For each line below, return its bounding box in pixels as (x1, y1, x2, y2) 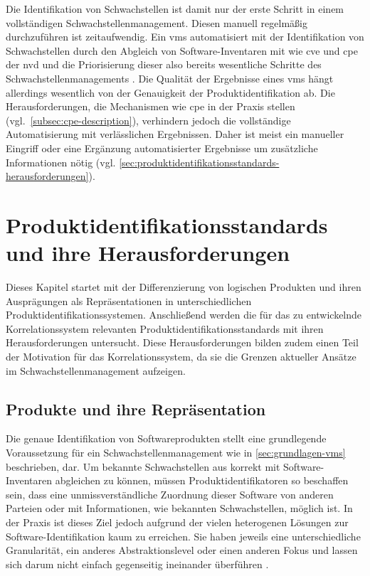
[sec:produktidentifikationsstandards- (119, 154, 280, 169)
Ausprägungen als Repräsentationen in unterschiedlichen (6, 293, 252, 308)
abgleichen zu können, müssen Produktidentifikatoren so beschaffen (55, 473, 349, 488)
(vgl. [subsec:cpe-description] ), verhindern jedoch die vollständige (6, 112, 291, 127)
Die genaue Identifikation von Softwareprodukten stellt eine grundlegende (6, 431, 327, 446)
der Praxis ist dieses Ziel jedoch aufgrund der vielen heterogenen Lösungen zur (6, 514, 349, 529)
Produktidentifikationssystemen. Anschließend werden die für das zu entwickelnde (6, 307, 362, 322)
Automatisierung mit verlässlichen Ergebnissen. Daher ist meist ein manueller (6, 127, 344, 142)
